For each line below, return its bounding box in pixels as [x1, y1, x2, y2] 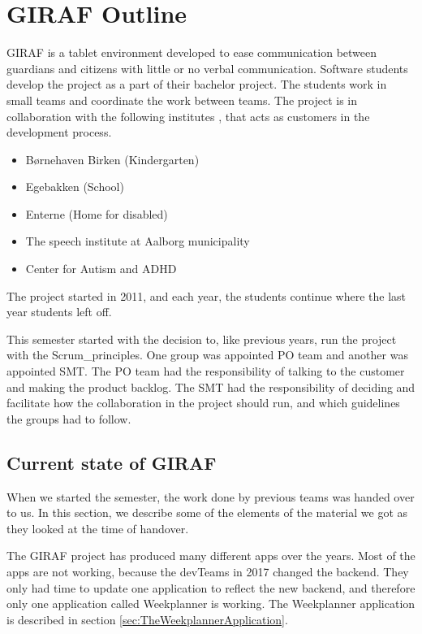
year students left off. [6, 303, 112, 320]
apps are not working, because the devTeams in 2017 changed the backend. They [6, 562, 409, 580]
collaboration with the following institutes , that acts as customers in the [6, 107, 370, 124]
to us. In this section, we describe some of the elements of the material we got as [6, 504, 408, 521]
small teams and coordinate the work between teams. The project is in [6, 91, 358, 108]
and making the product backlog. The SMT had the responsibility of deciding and [6, 378, 416, 395]
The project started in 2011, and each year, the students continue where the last [6, 287, 406, 304]
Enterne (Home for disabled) [25, 205, 168, 222]
